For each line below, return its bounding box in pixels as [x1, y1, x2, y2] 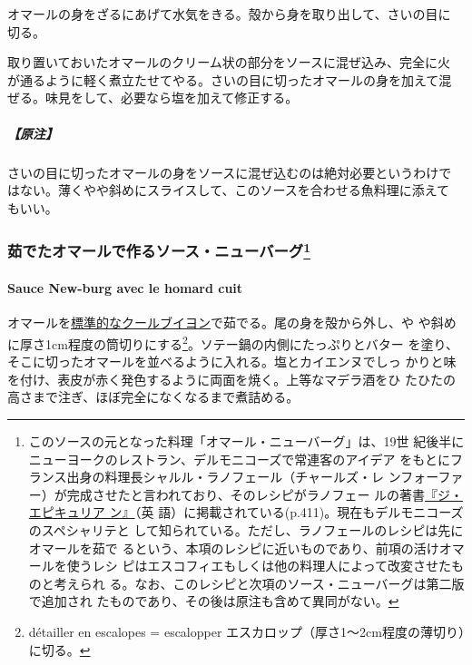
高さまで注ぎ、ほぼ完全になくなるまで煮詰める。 [7, 387, 300, 406]
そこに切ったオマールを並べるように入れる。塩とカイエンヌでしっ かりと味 [7, 352, 457, 371]
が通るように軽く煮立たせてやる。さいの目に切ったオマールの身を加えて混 [7, 70, 452, 89]
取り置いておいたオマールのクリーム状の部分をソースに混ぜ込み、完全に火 [7, 53, 451, 72]
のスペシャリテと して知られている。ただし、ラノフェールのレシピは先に [28, 521, 464, 539]
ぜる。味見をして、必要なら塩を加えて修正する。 [7, 88, 299, 107]
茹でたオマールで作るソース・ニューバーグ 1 [7, 238, 311, 262]
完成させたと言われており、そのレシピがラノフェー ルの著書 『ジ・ [66, 484, 464, 504]
